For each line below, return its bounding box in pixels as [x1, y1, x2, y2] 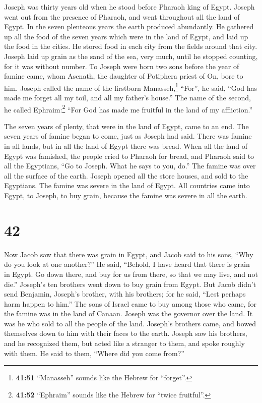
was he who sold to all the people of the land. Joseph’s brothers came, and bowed [4, 318, 256, 328]
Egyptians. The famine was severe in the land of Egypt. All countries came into [4, 180, 250, 191]
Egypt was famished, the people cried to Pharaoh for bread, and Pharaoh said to [4, 150, 254, 161]
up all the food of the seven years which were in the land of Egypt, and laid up [4, 31, 248, 41]
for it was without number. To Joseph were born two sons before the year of [4, 61, 239, 71]
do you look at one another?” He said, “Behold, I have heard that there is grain [4, 259, 250, 269]
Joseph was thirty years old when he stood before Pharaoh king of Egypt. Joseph [4, 2, 255, 12]
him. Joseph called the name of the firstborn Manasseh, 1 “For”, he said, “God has [4, 81, 257, 93]
